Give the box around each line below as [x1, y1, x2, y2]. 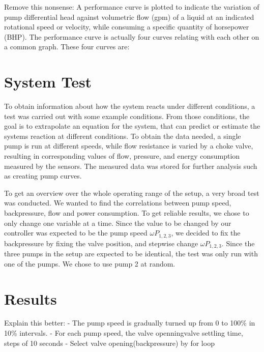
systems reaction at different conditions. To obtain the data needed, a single [4, 130, 241, 141]
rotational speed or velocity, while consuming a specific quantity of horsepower [4, 21, 249, 32]
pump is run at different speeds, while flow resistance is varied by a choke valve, [4, 140, 253, 151]
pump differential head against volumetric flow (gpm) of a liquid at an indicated [4, 11, 254, 22]
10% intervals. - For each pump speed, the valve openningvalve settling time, [4, 328, 243, 338]
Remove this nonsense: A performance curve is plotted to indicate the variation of [4, 2, 259, 12]
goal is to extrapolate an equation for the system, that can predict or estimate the [4, 121, 260, 131]
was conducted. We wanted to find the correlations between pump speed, [4, 197, 231, 208]
